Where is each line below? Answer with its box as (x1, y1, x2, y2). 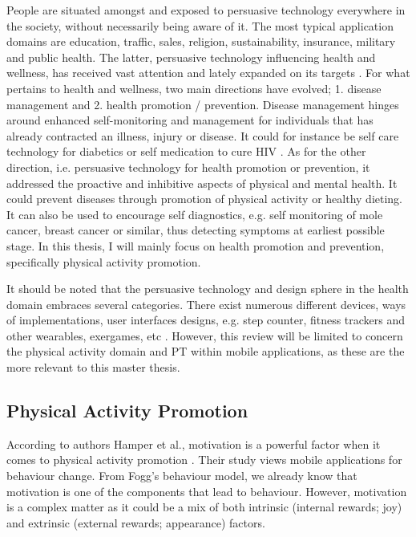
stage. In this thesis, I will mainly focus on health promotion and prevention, (6, 237, 385, 254)
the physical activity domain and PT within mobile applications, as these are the (6, 343, 405, 360)
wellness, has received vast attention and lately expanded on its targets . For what (6, 64, 410, 81)
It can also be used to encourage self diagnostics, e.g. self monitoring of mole (6, 205, 383, 222)
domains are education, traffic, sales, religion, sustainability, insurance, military (6, 33, 396, 50)
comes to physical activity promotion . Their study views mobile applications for (6, 451, 402, 468)
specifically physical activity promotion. (6, 253, 201, 270)
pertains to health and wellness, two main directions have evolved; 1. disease (6, 79, 382, 96)
